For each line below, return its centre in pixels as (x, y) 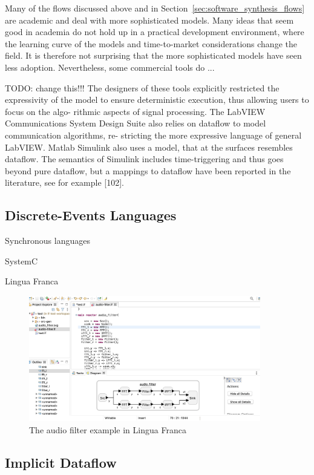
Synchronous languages (47, 241)
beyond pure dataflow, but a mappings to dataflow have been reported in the (148, 170)
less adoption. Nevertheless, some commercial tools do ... (110, 67)
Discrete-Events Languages (91, 215)
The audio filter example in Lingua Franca (108, 430)
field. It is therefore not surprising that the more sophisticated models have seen (153, 55)
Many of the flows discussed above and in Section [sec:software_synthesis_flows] (155, 8)
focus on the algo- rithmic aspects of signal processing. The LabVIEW (135, 111)
